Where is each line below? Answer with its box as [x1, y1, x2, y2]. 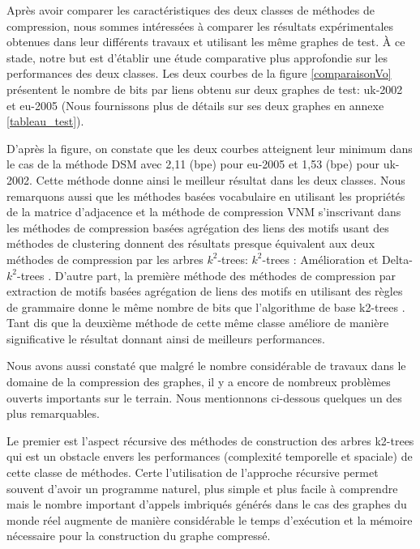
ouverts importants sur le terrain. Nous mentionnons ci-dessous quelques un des [6, 389, 402, 406]
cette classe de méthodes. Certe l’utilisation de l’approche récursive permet [6, 464, 379, 481]
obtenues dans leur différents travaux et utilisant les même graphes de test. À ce [6, 33, 405, 50]
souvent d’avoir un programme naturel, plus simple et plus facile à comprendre [6, 479, 398, 496]
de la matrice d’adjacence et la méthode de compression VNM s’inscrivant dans [6, 203, 401, 220]
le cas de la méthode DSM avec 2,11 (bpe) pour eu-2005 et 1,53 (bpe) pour [6, 155, 380, 172]
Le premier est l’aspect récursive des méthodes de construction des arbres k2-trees [6, 432, 414, 449]
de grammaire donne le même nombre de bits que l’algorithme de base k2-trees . [6, 298, 405, 315]
